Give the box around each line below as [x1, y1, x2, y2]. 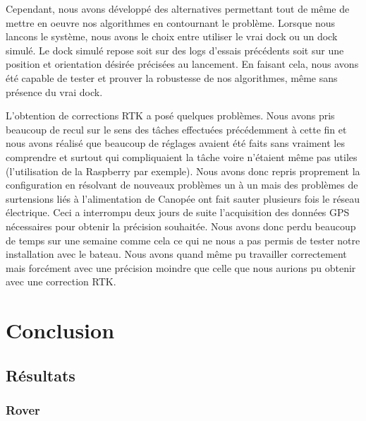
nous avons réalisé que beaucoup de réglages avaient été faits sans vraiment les [6, 136, 345, 150]
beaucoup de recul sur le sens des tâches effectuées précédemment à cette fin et [6, 121, 347, 136]
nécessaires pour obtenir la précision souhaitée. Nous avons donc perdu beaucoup [6, 218, 356, 233]
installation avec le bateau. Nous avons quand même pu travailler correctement [6, 247, 347, 261]
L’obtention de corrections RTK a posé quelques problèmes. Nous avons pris [6, 108, 335, 123]
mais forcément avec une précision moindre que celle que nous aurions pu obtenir [6, 260, 356, 275]
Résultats [6, 364, 75, 386]
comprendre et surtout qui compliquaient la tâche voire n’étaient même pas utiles [6, 149, 358, 164]
